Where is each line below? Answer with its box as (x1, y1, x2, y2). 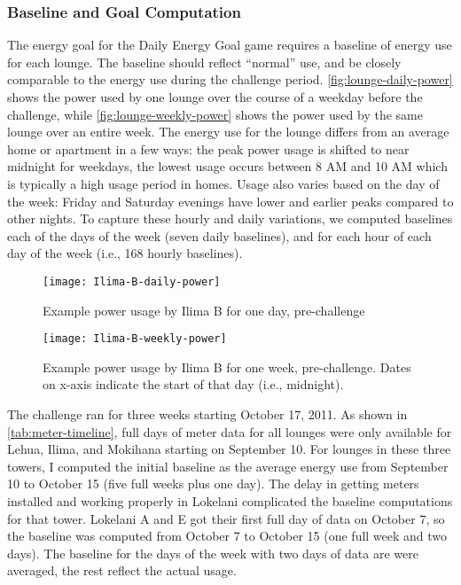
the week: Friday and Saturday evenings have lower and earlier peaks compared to (7, 191, 454, 210)
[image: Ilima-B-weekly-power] (43, 332, 227, 346)
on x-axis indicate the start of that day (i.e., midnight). (43, 375, 344, 394)
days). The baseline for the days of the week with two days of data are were (7, 543, 418, 562)
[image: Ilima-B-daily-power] (43, 275, 221, 288)
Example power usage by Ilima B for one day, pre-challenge (43, 300, 365, 319)
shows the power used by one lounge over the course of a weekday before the (7, 88, 423, 105)
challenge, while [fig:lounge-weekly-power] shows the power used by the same (7, 105, 423, 123)
